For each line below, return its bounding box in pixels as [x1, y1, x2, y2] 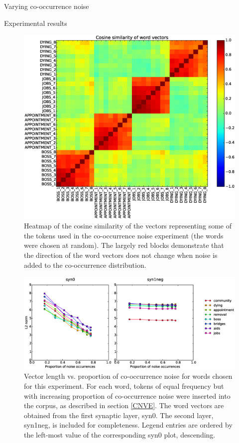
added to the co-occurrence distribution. [24, 259, 146, 270]
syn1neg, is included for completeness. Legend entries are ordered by [24, 420, 233, 430]
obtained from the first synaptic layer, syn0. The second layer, [24, 410, 214, 420]
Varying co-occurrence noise [4, 1, 89, 11]
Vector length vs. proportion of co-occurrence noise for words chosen [24, 371, 233, 381]
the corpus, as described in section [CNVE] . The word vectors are [24, 400, 224, 411]
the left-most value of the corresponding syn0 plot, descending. [24, 429, 216, 440]
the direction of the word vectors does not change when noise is [24, 249, 218, 260]
